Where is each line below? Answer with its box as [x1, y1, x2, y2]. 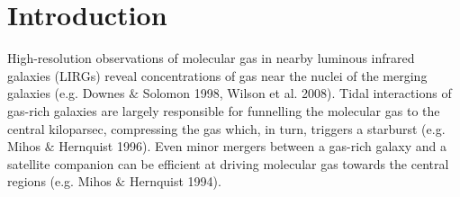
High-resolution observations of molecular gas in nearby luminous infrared [7, 49, 415, 67]
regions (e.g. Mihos [7, 172, 112, 191]
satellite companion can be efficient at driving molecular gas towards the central [7, 154, 449, 173]
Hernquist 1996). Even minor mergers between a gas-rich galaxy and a [59, 137, 446, 156]
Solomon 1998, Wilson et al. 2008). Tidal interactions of [142, 84, 452, 103]
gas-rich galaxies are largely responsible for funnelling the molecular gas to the [7, 101, 440, 120]
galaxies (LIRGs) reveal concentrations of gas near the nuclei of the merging [7, 66, 428, 85]
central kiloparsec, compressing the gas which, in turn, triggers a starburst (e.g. [7, 119, 446, 138]
